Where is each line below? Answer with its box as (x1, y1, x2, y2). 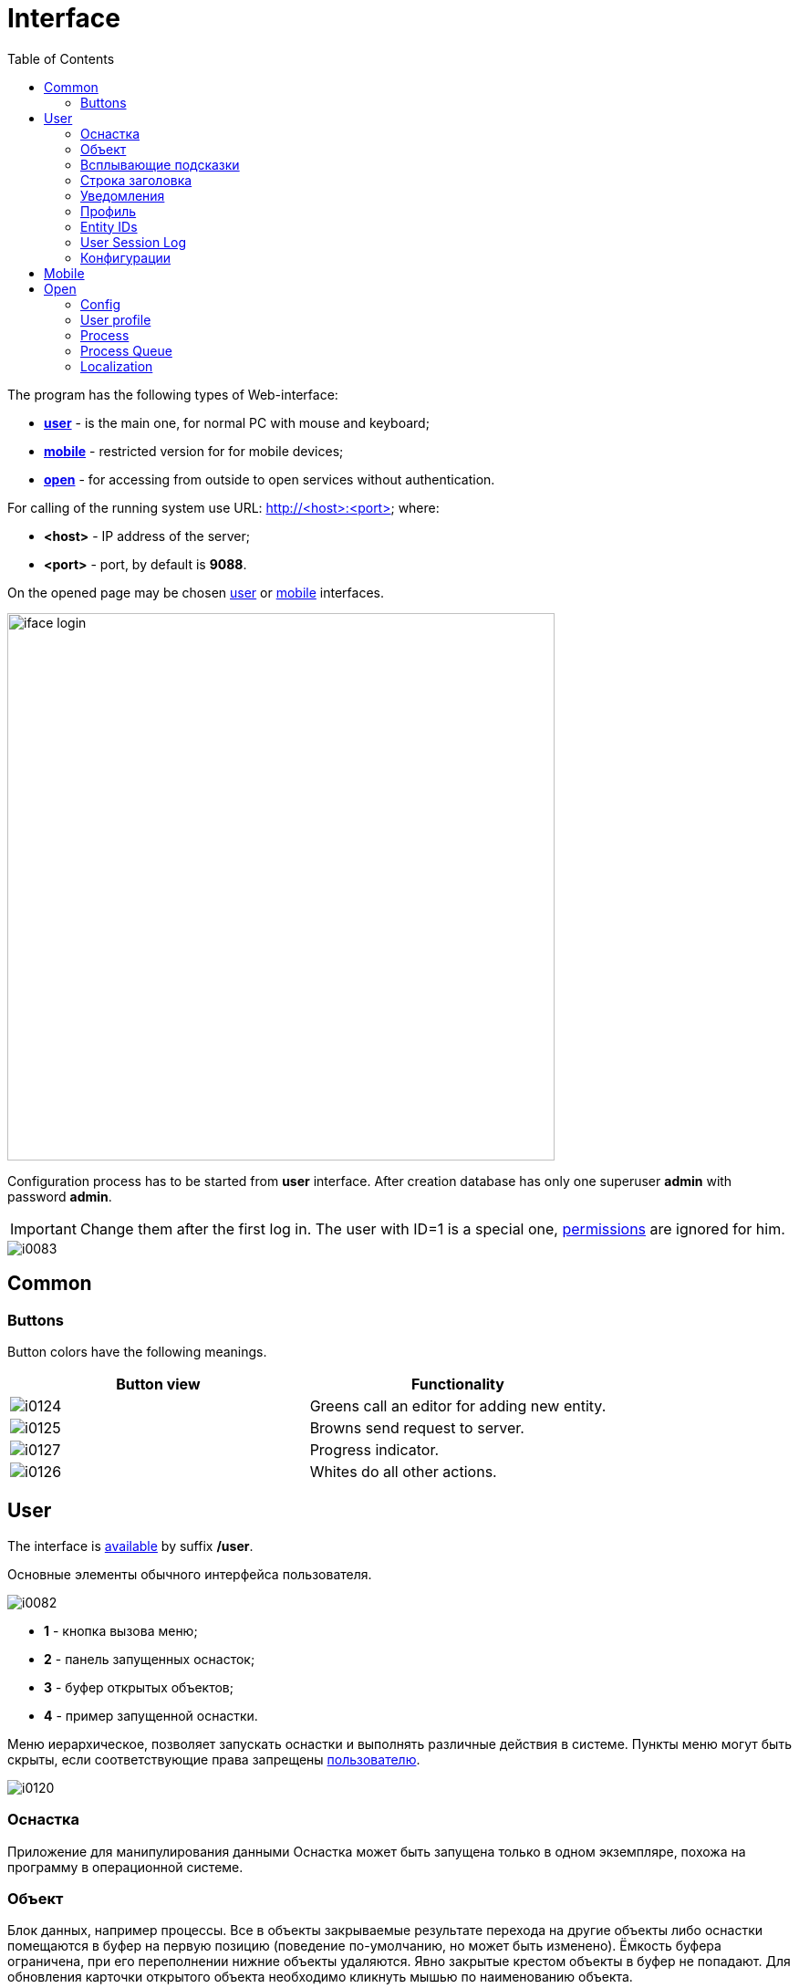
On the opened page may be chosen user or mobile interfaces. (7, 584, 384, 600)
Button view (116, 1374, 201, 1393)
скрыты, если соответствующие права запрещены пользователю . (7, 1751, 420, 1767)
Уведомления (80, 187, 165, 203)
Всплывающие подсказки (80, 156, 240, 172)
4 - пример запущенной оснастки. (44, 1707, 258, 1723)
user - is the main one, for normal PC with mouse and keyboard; (44, 414, 430, 431)
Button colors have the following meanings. (7, 1343, 267, 1359)
